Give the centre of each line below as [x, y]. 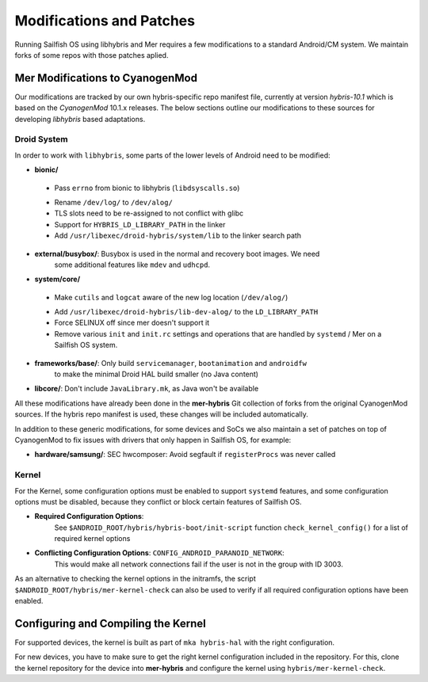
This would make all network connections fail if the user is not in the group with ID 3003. [199, 564]
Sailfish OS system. [86, 345]
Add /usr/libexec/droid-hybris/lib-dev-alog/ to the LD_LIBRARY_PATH [186, 312]
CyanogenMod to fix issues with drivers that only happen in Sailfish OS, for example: [153, 440]
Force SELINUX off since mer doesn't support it [132, 323]
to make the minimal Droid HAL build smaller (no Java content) [157, 374]
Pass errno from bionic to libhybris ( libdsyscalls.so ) [147, 188]
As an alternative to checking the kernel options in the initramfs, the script [136, 579]
